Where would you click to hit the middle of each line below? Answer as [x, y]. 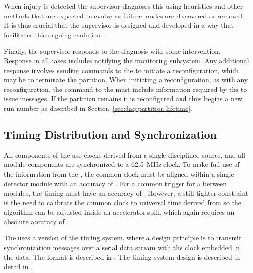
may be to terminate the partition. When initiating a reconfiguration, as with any [126, 80]
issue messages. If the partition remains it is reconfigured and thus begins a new [123, 99]
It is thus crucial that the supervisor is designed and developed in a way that [119, 25]
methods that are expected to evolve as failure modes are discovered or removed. [124, 15]
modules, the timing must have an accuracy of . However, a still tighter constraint [126, 193]
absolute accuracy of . [36, 221]
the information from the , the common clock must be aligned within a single [119, 173]
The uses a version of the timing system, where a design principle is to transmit [123, 238]
